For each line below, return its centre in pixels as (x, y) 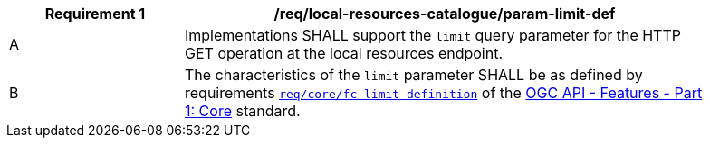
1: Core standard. (243, 111)
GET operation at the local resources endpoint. (344, 53)
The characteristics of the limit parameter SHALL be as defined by (414, 75)
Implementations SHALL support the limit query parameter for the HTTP (433, 35)
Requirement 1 (95, 14)
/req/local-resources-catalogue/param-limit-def (445, 14)
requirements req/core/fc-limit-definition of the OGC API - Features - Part (444, 93)
